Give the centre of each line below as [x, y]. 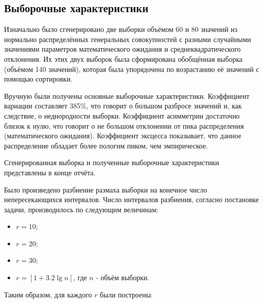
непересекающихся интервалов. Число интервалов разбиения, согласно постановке [131, 199]
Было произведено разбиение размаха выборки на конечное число [106, 189]
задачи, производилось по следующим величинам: [81, 209]
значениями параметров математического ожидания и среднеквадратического [122, 49]
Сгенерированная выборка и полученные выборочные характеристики [112, 162]
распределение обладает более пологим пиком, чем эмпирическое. [106, 145]
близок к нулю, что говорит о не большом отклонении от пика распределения [124, 125]
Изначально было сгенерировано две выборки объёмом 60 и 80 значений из [121, 29]
